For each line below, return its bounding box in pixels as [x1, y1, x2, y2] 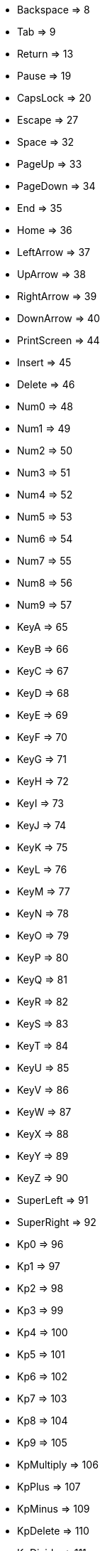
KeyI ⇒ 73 [17, 797, 65, 809]
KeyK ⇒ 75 [17, 841, 68, 853]
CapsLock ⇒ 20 [17, 92, 92, 104]
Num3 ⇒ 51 [17, 467, 70, 479]
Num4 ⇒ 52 [17, 489, 73, 501]
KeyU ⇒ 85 [17, 1062, 70, 1074]
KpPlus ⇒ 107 [17, 1481, 81, 1493]
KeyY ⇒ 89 [17, 1150, 69, 1162]
